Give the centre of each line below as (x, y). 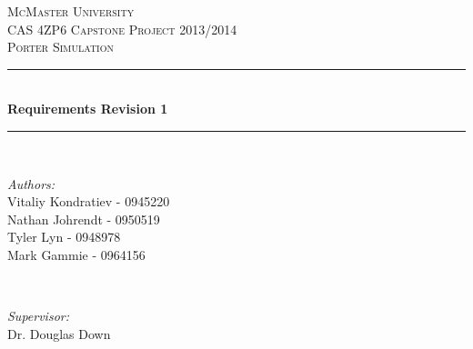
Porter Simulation (60, 47)
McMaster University (71, 11)
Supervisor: (38, 316)
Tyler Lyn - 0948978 (64, 237)
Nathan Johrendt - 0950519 (84, 219)
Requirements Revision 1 (88, 109)
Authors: (31, 183)
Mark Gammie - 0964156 (76, 254)
